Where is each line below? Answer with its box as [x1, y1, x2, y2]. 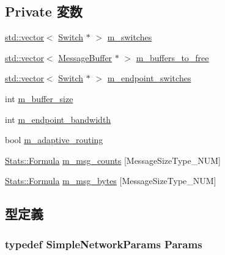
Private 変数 [5, 2, 83, 21]
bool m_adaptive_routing [5, 133, 103, 146]
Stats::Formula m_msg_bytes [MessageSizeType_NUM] [5, 174, 216, 187]
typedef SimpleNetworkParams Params [5, 236, 202, 251]
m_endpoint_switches [107, 72, 191, 84]
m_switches [107, 31, 152, 43]
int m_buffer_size [5, 92, 73, 105]
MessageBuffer [58, 51, 112, 64]
